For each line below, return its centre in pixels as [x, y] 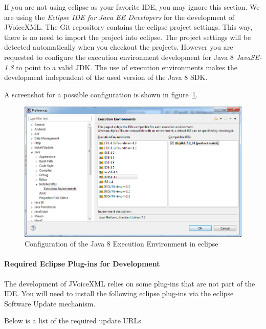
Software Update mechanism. [50, 303]
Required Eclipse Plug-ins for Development [82, 264]
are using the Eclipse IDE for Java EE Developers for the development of [119, 17]
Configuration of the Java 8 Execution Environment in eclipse [121, 244]
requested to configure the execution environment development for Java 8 [119, 57]
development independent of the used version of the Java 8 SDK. [106, 77]
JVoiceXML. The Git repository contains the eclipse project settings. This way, [128, 27]
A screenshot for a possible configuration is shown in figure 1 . [101, 94]
